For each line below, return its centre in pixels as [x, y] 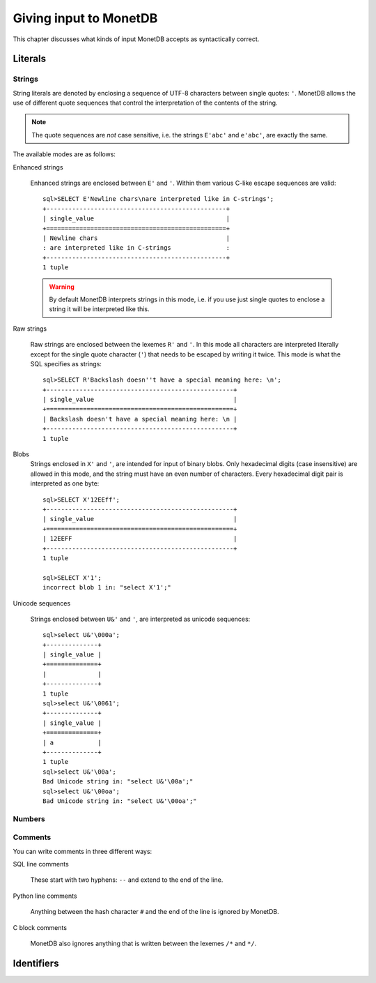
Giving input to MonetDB [85, 18]
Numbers [29, 818]
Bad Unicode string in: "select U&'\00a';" [118, 782]
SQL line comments [41, 864]
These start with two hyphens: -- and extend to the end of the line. [127, 880]
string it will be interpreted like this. [99, 309]
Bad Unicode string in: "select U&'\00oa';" [120, 801]
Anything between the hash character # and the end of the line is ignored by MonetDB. [155, 912]
